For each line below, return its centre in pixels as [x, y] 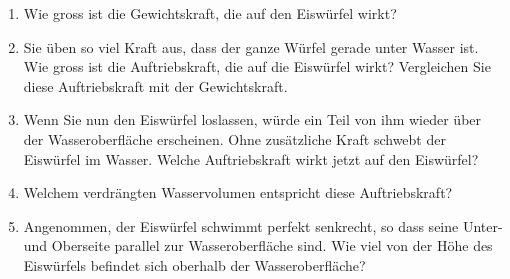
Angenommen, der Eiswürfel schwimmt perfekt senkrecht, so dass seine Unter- [263, 225]
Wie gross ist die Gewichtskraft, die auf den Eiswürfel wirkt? [210, 13]
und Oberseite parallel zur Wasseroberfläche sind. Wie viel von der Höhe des [258, 245]
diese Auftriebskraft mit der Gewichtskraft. [155, 85]
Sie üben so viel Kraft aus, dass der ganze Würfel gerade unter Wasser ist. [251, 46]
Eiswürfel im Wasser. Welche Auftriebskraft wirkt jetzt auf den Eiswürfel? [251, 158]
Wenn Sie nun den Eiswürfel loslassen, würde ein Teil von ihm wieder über [252, 119]
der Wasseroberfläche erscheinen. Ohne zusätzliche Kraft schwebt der [234, 138]
